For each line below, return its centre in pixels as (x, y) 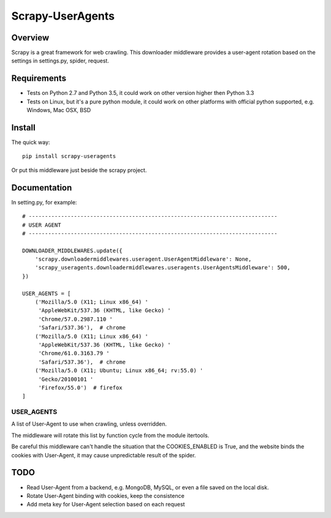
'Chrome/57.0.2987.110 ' (76, 319)
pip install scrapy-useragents (69, 156)
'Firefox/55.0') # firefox (80, 388)
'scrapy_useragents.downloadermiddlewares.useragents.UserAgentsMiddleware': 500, (162, 268)
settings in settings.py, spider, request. (60, 61)
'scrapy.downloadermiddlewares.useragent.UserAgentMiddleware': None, (143, 259)
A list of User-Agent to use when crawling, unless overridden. (89, 424)
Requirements (39, 79)
